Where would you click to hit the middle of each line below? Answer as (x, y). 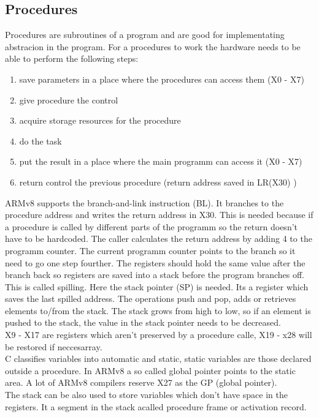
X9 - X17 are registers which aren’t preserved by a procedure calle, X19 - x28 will (159, 335)
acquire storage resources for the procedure (100, 120)
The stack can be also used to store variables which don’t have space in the (146, 395)
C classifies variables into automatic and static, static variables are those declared (158, 359)
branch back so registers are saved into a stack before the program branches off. (155, 275)
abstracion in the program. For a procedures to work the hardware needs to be (153, 46)
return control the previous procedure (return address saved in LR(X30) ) (158, 182)
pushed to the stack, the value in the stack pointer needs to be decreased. (143, 322)
